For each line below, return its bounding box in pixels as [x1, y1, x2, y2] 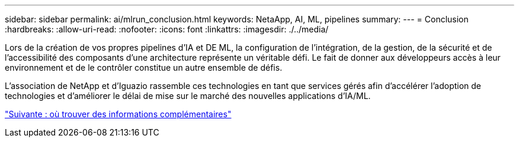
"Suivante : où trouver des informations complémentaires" [5, 109, 232, 119]
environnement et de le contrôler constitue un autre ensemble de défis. [5, 62, 283, 72]
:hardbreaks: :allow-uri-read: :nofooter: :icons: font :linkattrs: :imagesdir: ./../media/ [5, 24, 329, 34]
